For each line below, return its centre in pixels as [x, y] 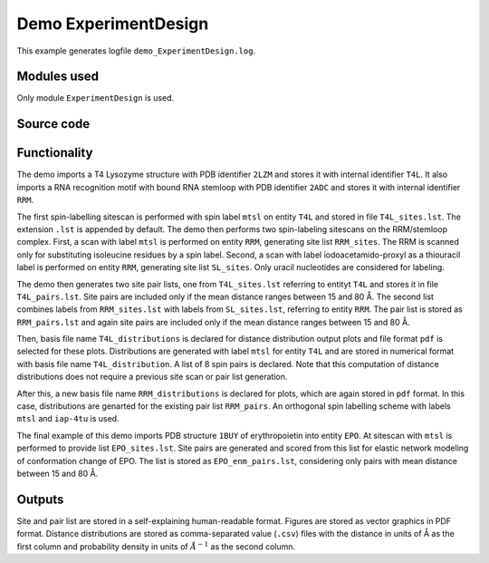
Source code [53, 124]
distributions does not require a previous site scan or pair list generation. [152, 377]
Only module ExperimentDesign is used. [96, 98]
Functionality [55, 153]
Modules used [58, 77]
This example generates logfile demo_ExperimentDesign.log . [136, 51]
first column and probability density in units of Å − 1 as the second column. [156, 546]
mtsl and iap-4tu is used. [68, 419]
